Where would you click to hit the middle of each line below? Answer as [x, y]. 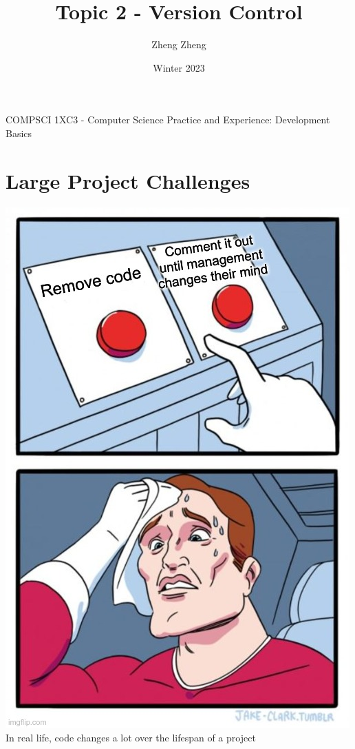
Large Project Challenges [128, 180]
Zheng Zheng [179, 44]
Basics [19, 133]
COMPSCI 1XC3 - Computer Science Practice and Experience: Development [168, 120]
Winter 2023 [179, 67]
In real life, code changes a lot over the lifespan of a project [131, 738]
